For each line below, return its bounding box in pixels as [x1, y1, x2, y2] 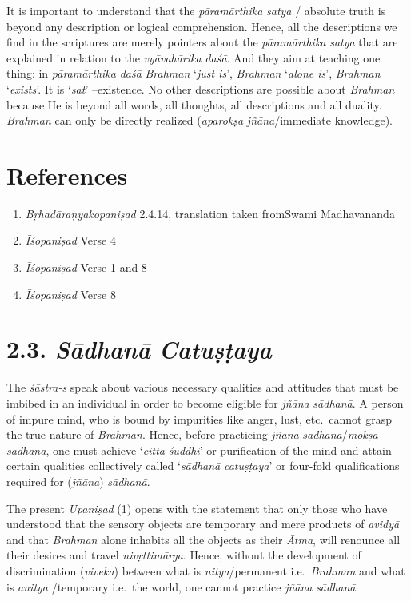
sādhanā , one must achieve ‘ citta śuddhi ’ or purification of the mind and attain [6, 441, 392, 458]
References [6, 158, 128, 191]
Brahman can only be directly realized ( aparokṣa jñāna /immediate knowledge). [6, 112, 393, 129]
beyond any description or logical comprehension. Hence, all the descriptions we [6, 18, 397, 34]
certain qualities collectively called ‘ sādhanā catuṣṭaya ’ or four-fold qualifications [6, 457, 400, 474]
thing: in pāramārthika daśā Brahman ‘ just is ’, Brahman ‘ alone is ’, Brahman [6, 65, 381, 82]
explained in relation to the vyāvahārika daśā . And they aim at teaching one [6, 49, 381, 66]
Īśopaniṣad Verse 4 [25, 232, 116, 249]
